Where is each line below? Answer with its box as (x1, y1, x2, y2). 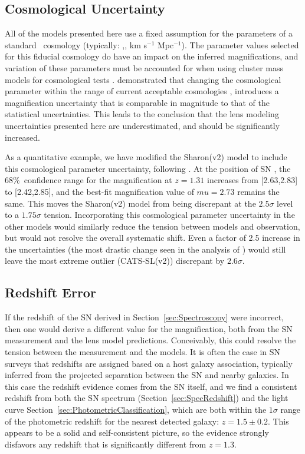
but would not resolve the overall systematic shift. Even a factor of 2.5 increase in (5, 231, 300, 244)
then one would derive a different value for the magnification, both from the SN (5, 322, 293, 334)
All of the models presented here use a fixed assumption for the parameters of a (5, 27, 293, 39)
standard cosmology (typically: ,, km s (5, 38, 147, 51)
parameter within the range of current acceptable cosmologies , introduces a (5, 85, 279, 97)
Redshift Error (5, 283, 96, 301)
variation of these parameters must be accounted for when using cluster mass (5, 61, 284, 74)
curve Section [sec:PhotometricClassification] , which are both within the (5, 403, 267, 416)
